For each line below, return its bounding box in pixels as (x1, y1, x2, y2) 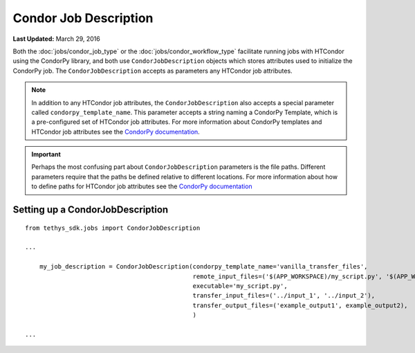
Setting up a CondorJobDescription (12, 204, 169, 216)
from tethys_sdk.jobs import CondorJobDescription (25, 224, 201, 232)
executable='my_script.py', (192, 282, 288, 290)
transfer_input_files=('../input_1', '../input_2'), (192, 291, 376, 300)
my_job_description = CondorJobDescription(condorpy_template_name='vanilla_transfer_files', (39, 263, 368, 271)
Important (31, 150, 62, 159)
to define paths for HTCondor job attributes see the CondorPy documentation (31, 182, 252, 190)
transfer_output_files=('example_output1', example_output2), (192, 301, 408, 309)
